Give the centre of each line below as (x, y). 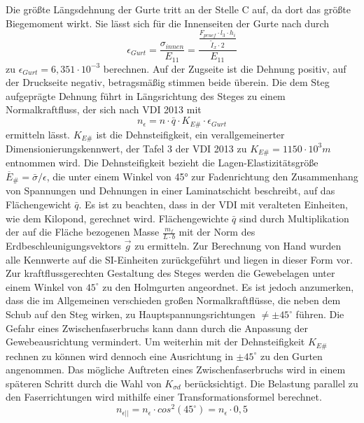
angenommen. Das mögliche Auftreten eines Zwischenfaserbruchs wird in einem (176, 370)
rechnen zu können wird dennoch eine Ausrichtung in (119, 356)
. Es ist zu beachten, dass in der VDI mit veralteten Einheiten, (213, 205)
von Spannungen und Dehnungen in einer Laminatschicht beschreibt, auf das (170, 191)
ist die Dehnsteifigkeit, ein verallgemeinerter (190, 134)
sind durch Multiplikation (294, 218)
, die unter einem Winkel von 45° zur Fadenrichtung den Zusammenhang (202, 176)
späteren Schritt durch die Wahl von (84, 383)
